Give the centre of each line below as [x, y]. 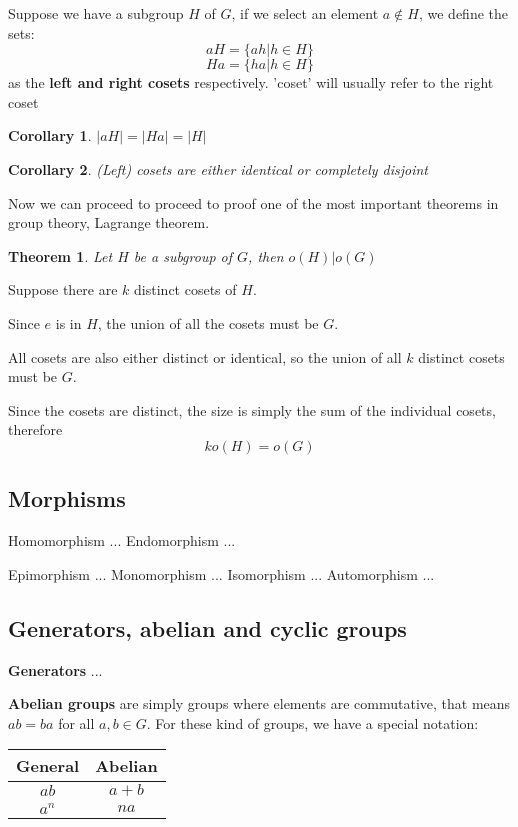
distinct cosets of [185, 289]
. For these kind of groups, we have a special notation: [312, 722]
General [48, 766]
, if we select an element [305, 13]
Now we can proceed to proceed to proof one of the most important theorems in [253, 202]
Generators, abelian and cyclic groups [207, 627]
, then [266, 255]
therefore [35, 429]
